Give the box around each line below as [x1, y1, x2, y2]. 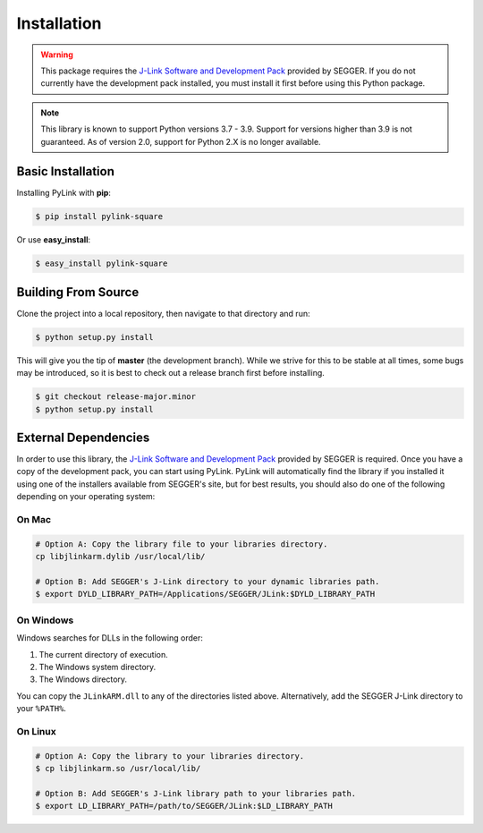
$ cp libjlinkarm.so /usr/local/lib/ [35, 763, 201, 773]
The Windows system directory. [38, 661, 157, 672]
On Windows [16, 614, 74, 626]
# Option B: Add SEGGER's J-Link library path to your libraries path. [35, 788, 357, 798]
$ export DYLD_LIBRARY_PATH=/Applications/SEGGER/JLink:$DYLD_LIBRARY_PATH [35, 589, 376, 599]
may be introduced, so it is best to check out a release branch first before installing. [16, 368, 326, 378]
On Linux [16, 725, 57, 737]
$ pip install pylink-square [35, 211, 164, 222]
